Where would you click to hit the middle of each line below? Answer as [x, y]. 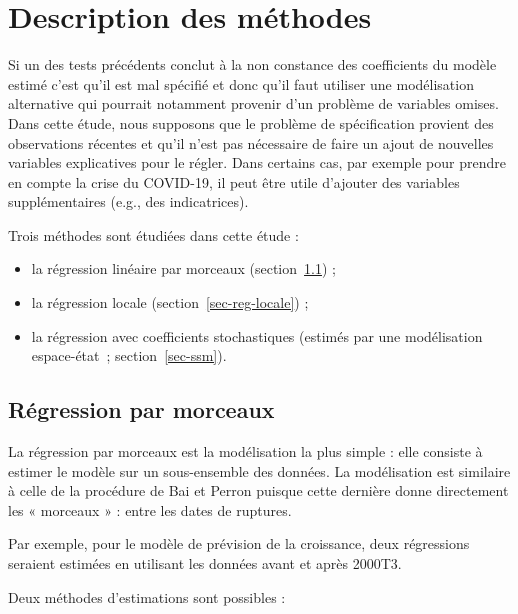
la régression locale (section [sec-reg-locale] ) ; [170, 302]
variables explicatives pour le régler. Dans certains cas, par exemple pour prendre [257, 162]
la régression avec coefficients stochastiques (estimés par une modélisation [257, 335]
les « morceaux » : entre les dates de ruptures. [150, 509]
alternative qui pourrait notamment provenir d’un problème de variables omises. [253, 103]
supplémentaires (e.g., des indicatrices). [128, 201]
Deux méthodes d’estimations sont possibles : [147, 596]
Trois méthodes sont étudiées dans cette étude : [153, 234]
